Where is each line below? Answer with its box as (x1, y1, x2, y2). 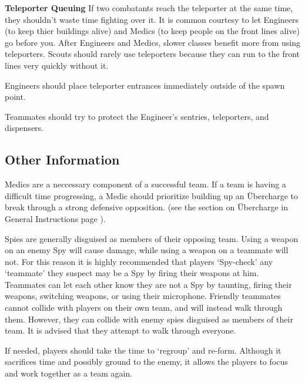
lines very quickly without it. (5, 59, 109, 71)
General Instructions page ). (5, 212, 106, 224)
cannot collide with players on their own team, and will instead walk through (5, 301, 283, 314)
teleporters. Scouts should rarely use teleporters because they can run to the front (5, 48, 300, 60)
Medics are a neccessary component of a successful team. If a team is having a (5, 178, 286, 190)
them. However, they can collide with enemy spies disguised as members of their (5, 313, 293, 325)
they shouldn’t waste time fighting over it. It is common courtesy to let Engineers (5, 13, 299, 25)
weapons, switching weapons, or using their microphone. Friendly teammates (5, 290, 281, 302)
